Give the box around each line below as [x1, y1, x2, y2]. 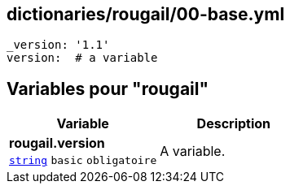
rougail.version [9, 135, 105, 152]
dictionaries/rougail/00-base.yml [7, 4, 285, 24]
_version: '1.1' [7, 38, 110, 52]
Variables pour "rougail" [7, 78, 209, 99]
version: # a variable [7, 51, 158, 65]
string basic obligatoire [9, 154, 157, 167]
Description [196, 115, 271, 132]
